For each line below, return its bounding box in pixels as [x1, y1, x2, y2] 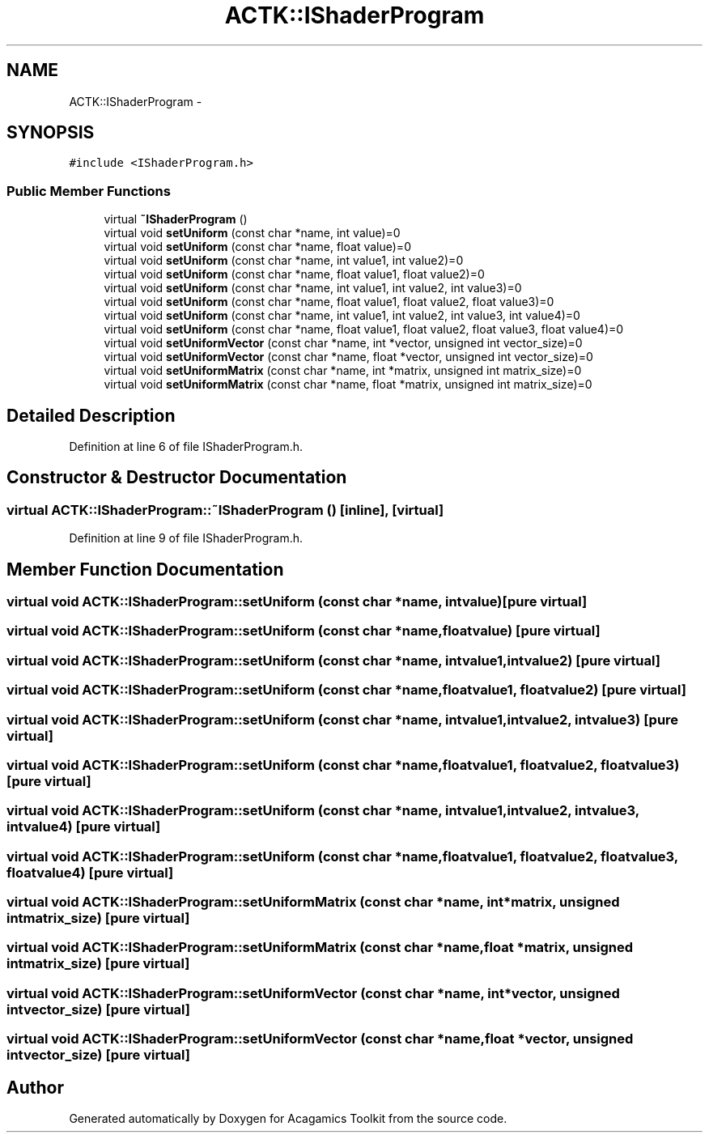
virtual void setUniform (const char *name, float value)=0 [104, 240, 411, 254]
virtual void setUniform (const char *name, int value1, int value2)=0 [104, 253, 464, 268]
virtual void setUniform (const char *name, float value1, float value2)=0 [104, 267, 485, 282]
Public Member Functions [6, 182, 171, 199]
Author [6, 1077, 64, 1098]
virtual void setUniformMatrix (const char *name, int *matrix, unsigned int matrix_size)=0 [104, 363, 582, 378]
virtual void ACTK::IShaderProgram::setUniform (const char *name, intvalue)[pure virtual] [6, 593, 588, 610]
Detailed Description [6, 405, 176, 426]
